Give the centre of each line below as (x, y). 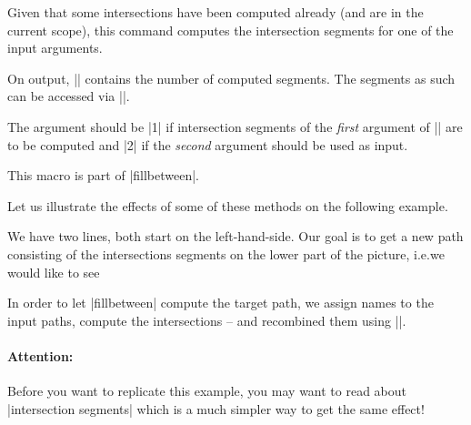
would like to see (54, 272)
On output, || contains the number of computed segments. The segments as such (231, 78)
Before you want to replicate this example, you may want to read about (207, 391)
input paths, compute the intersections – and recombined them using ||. (207, 320)
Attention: (40, 355)
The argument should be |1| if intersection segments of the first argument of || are (235, 126)
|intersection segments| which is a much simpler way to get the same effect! (216, 408)
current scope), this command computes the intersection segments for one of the (230, 30)
